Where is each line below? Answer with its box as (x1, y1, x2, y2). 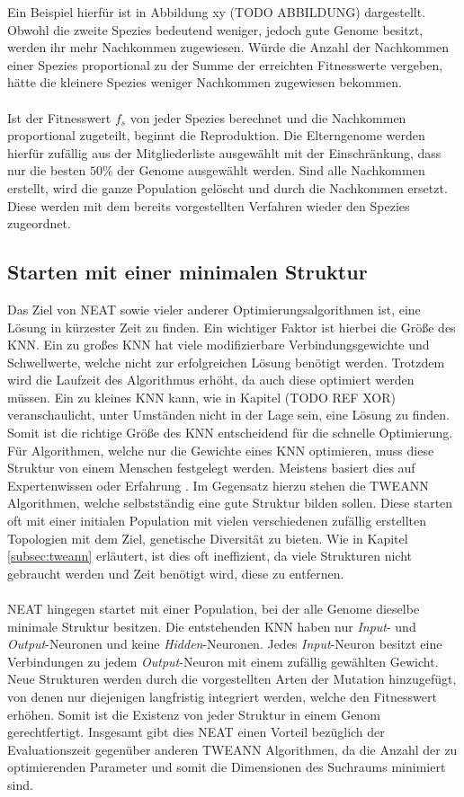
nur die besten (7, 161, 86, 180)
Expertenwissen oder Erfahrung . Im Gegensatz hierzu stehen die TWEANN (7, 475, 429, 494)
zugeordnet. (7, 214, 71, 233)
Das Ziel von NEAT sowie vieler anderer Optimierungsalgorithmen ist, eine (7, 299, 421, 318)
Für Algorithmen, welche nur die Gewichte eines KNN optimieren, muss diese (7, 440, 434, 459)
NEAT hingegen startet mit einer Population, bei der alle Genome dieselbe (7, 599, 420, 618)
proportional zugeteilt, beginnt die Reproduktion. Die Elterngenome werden (7, 126, 425, 145)
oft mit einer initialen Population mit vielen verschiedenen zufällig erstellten (7, 511, 426, 530)
